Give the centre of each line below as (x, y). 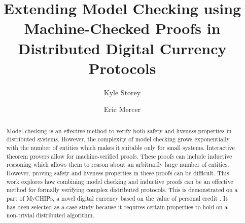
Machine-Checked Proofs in (122, 28)
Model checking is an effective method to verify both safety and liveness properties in (119, 131)
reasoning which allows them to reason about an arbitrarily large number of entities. (118, 164)
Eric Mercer (122, 109)
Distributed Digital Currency (122, 48)
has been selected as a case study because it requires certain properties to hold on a (117, 207)
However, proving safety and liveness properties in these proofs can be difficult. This (118, 173)
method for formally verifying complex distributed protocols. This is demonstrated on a (122, 190)
